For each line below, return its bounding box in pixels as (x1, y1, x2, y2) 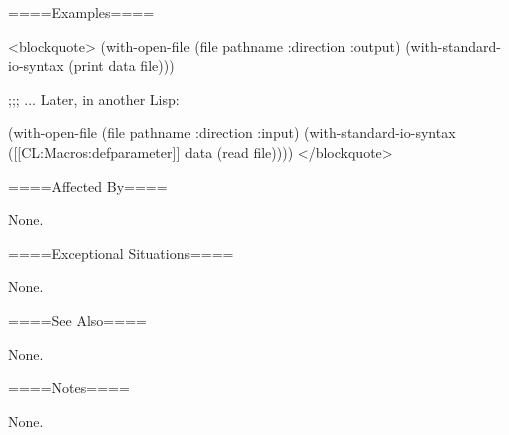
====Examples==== (8, 2, 155, 22)
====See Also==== (8, 309, 147, 330)
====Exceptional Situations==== (8, 242, 234, 263)
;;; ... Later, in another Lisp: (8, 88, 180, 109)
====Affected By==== (8, 175, 168, 196)
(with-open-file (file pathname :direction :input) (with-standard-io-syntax (8, 122, 456, 143)
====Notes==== (8, 377, 130, 398)
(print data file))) (68, 55, 175, 76)
